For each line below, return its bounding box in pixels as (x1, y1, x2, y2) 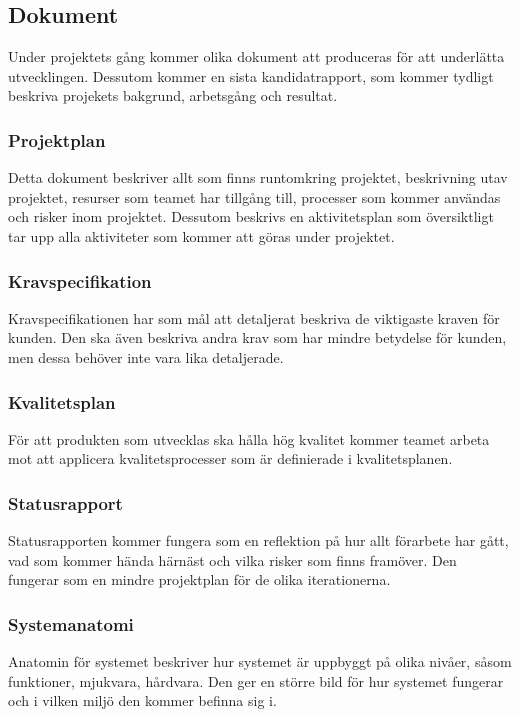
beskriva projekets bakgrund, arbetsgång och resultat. (8, 85, 338, 106)
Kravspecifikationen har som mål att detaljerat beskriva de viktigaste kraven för (8, 307, 500, 328)
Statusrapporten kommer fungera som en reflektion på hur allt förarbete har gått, (8, 530, 509, 551)
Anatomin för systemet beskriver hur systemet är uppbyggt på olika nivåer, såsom (8, 651, 512, 672)
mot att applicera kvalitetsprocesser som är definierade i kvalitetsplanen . (8, 448, 453, 469)
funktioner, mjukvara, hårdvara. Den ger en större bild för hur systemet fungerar (8, 670, 504, 691)
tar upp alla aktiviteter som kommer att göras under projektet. (8, 225, 395, 246)
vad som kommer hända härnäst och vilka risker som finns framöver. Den (8, 549, 457, 570)
